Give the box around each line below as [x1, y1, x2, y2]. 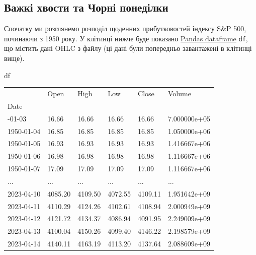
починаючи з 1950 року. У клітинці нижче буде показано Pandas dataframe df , [4, 33, 248, 43]
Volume [167, 88, 191, 98]
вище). [4, 53, 25, 63]
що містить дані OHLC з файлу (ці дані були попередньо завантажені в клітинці [4, 43, 252, 53]
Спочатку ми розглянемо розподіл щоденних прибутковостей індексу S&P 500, [4, 23, 246, 34]
